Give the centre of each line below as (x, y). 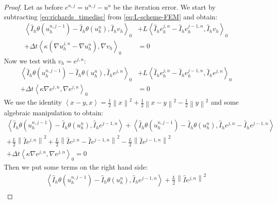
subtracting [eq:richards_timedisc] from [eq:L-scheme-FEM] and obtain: (111, 16)
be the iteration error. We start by (164, 7)
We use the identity (33, 102)
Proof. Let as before (33, 7)
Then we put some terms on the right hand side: (76, 167)
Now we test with (30, 60)
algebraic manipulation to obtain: (54, 113)
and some (225, 102)
